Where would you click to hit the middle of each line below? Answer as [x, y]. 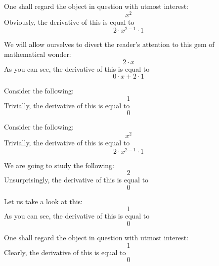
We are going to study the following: [59, 165]
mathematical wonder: [38, 54]
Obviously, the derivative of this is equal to [69, 22]
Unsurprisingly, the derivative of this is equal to [76, 180]
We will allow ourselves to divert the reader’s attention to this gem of [109, 44]
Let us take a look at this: [43, 201]
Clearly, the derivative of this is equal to [65, 252]
